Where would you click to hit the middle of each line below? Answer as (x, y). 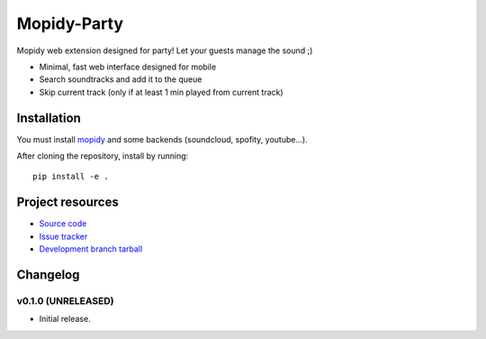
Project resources (67, 202)
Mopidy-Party (70, 23)
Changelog (48, 275)
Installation (49, 118)
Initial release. (65, 319)
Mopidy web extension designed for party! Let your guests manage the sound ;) (165, 50)
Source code (63, 224)
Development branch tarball (91, 249)
